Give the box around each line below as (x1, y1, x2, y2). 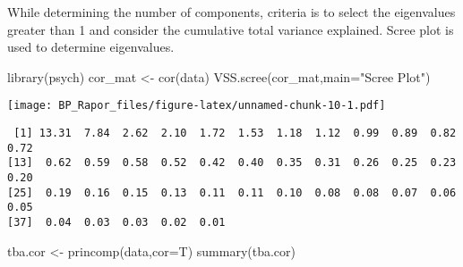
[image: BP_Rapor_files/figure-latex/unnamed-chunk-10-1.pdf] (7, 99, 386, 113)
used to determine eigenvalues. (7, 38, 175, 56)
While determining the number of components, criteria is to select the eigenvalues (7, 3, 456, 21)
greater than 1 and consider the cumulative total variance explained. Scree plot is (7, 20, 454, 38)
